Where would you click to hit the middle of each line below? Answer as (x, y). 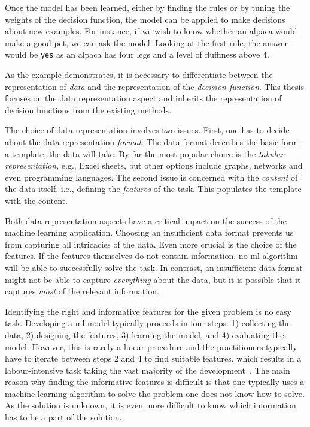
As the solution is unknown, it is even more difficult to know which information (151, 405)
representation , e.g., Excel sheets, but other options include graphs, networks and (154, 165)
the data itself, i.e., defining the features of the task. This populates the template (153, 189)
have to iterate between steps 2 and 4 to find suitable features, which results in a (153, 358)
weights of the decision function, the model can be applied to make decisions (145, 19)
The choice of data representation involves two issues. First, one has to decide (147, 130)
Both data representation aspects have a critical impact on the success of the (146, 220)
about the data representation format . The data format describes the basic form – (155, 142)
